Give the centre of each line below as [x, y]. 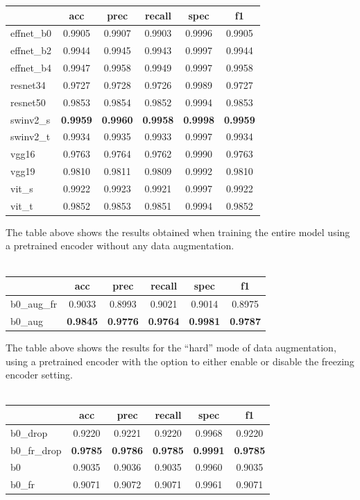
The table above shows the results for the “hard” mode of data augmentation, [171, 347]
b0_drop [29, 432]
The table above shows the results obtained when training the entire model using [178, 232]
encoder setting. [39, 375]
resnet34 [28, 84]
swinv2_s [31, 119]
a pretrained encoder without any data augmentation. [120, 245]
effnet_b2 [31, 50]
